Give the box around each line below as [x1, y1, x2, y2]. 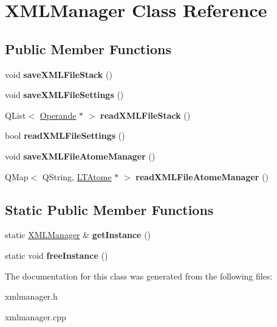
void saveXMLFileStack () [5, 68, 112, 80]
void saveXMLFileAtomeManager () [5, 149, 156, 162]
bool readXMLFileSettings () [5, 129, 125, 142]
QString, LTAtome [42, 170, 112, 183]
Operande [39, 108, 77, 121]
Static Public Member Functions [5, 200, 214, 219]
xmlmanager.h [5, 290, 58, 303]
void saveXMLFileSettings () [5, 88, 124, 101]
